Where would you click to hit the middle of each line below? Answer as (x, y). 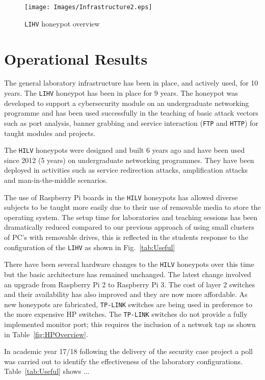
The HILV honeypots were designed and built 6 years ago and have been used (124, 150)
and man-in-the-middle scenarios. (56, 180)
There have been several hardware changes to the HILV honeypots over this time (129, 264)
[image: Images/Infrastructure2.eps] (88, 7)
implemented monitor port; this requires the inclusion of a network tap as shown (130, 324)
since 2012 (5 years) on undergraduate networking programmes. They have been (129, 160)
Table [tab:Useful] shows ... (47, 371)
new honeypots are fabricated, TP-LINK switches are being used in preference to (128, 304)
